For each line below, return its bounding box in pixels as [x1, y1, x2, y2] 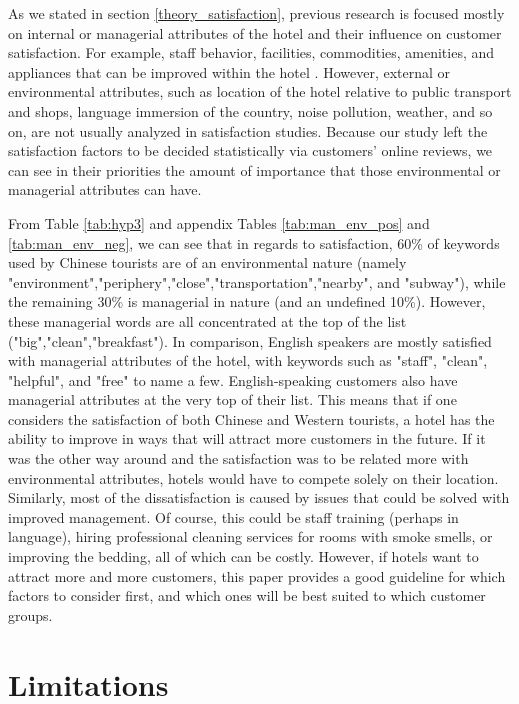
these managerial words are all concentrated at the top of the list [8, 310, 407, 331]
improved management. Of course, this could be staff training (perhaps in [8, 506, 459, 527]
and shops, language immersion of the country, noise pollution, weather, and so [8, 100, 493, 121]
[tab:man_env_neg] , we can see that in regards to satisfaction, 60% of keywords [8, 232, 500, 253]
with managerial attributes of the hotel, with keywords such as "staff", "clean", [8, 350, 488, 371]
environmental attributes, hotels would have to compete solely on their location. [8, 467, 499, 488]
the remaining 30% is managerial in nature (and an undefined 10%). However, [8, 291, 486, 312]
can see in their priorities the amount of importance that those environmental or [8, 159, 501, 180]
